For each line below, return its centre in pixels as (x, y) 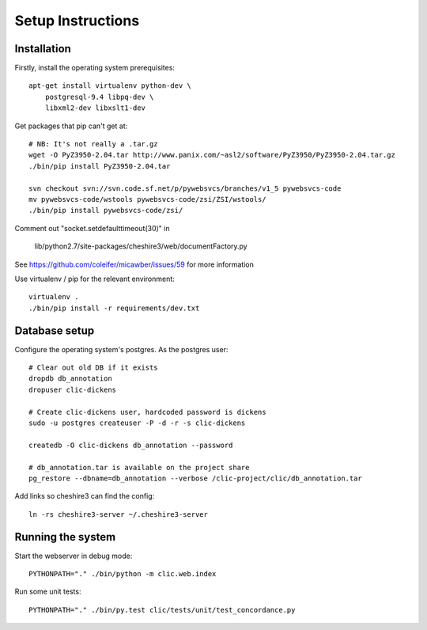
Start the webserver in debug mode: (74, 556)
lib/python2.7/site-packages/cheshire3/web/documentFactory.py (141, 246)
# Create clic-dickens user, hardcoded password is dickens (147, 412)
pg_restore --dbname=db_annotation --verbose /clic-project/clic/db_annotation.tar (196, 478)
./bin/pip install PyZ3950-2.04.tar (100, 166)
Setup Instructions (77, 21)
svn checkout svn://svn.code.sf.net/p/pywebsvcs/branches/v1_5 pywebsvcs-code (185, 188)
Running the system (65, 537)
